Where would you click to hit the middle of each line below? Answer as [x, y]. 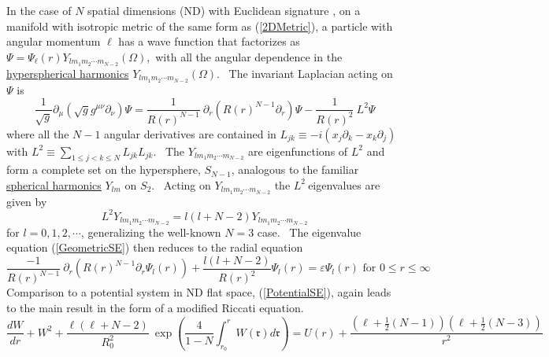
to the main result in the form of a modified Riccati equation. [155, 307]
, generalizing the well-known [151, 232]
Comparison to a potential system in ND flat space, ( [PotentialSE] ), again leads [199, 292]
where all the [38, 133]
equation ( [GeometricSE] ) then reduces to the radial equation [155, 247]
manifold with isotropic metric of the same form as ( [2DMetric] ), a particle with [200, 26]
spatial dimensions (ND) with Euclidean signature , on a [224, 10]
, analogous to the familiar [295, 169]
